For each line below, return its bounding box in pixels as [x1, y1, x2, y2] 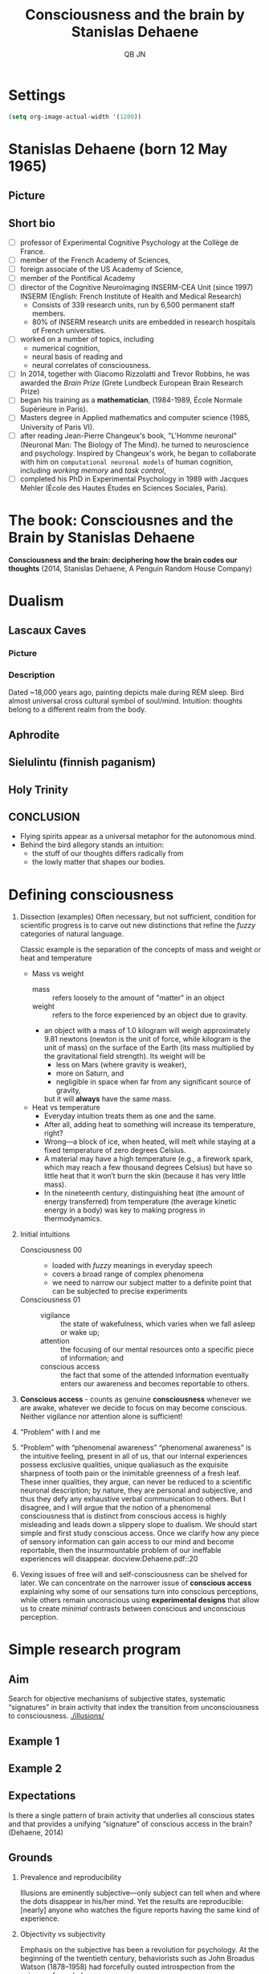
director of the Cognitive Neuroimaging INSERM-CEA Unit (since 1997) [19, 283, 254, 292]
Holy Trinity [8, 783, 68, 796]
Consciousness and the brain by [25, 6, 245, 24]
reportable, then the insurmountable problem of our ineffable [19, 1546, 222, 1555]
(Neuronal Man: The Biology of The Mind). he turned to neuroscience [19, 440, 249, 449]
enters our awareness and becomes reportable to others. [59, 1379, 250, 1389]
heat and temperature [19, 953, 92, 963]
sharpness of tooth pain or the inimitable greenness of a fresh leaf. [19, 1468, 241, 1478]
